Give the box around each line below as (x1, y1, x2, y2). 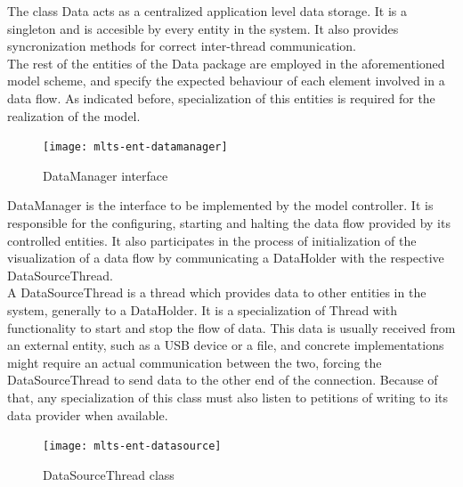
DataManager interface (43, 166, 168, 184)
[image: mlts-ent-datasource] (43, 440, 222, 453)
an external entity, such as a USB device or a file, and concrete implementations (7, 336, 444, 354)
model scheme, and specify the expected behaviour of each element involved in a (7, 71, 445, 90)
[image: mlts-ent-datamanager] (43, 141, 228, 154)
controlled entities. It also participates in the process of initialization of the (7, 231, 417, 249)
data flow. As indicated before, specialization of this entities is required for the (7, 88, 435, 107)
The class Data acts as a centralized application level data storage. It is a (7, 2, 408, 20)
